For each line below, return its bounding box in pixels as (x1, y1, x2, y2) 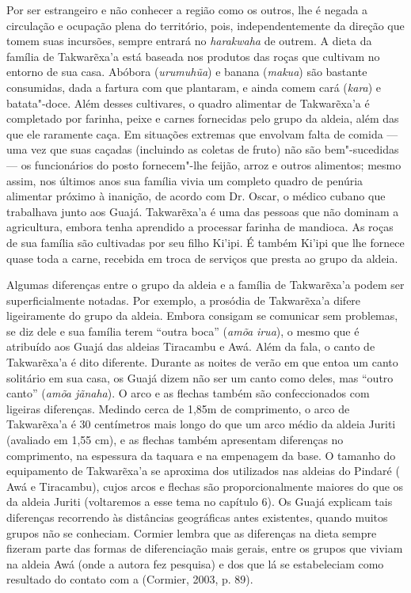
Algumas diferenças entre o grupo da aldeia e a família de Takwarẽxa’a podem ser (6, 276, 405, 293)
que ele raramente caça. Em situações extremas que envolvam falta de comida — (6, 125, 398, 142)
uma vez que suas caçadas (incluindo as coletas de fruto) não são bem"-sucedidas (6, 141, 399, 158)
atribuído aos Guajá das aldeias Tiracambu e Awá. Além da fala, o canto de (6, 338, 375, 355)
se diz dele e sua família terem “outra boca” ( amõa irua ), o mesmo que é (6, 322, 360, 339)
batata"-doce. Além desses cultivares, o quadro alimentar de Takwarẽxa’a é (6, 94, 370, 111)
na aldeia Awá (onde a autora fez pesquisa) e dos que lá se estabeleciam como (6, 555, 384, 572)
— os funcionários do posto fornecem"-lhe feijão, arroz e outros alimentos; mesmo (6, 156, 401, 173)
